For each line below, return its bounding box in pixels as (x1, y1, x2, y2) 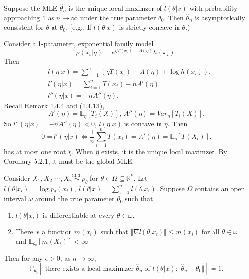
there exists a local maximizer (45, 265, 134, 272)
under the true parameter (80, 12, 156, 22)
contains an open (194, 183, 245, 193)
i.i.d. (72, 173, 82, 178)
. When (71, 146, 93, 157)
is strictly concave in (119, 22, 180, 32)
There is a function (15, 226, 72, 236)
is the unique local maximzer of (68, 3, 162, 13)
